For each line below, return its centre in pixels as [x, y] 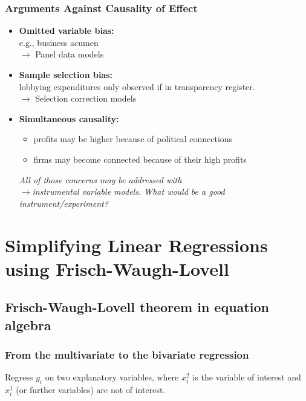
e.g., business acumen [59, 42]
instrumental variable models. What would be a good [129, 191]
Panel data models [70, 54]
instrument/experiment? [63, 203]
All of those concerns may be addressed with [100, 179]
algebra [28, 324]
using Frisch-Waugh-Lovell [117, 268]
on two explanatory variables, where [112, 377]
